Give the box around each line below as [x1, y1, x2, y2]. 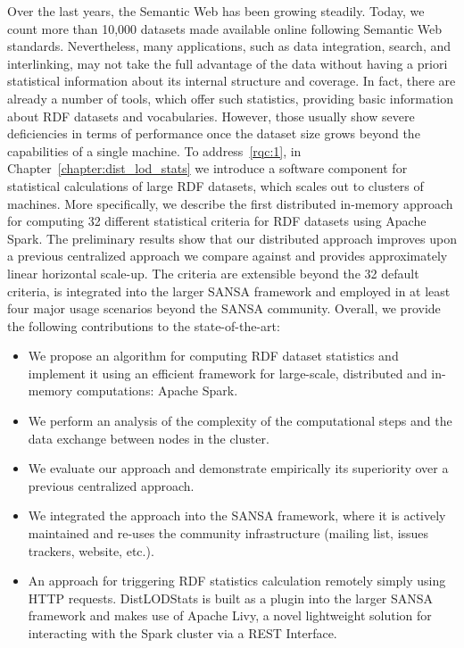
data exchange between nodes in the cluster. [28, 428, 269, 447]
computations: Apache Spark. [76, 381, 238, 400]
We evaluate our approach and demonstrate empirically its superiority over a [28, 459, 449, 478]
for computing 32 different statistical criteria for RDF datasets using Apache [7, 212, 427, 230]
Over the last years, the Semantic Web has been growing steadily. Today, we [7, 2, 425, 20]
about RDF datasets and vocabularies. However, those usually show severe [7, 106, 415, 125]
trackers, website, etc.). [28, 541, 154, 560]
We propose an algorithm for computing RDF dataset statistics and [28, 346, 399, 365]
